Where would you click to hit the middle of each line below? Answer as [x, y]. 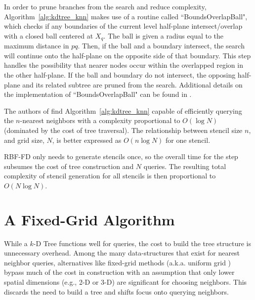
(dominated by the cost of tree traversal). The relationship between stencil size [123, 130]
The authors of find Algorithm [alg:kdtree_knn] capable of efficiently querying [123, 110]
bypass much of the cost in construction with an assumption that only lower [119, 272]
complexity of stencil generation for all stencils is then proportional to [110, 176]
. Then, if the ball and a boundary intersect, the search [161, 46]
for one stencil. [188, 140]
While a [16, 243]
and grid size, [24, 140]
